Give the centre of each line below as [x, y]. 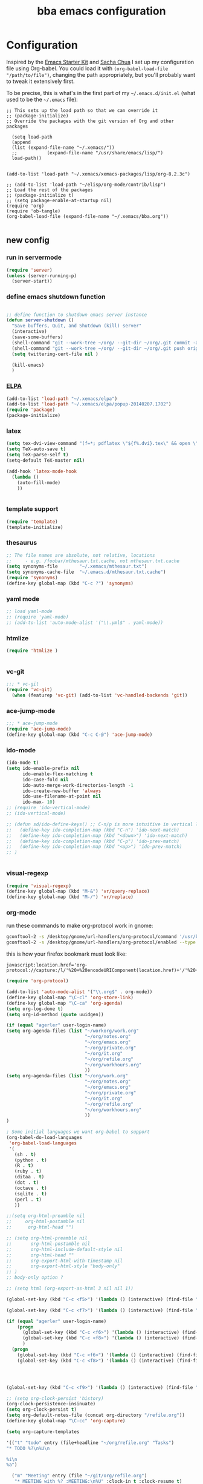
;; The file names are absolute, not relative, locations [81, 555]
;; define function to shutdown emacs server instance [77, 315]
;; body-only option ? [35, 1278]
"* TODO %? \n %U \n [28, 1448]
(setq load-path [32, 137]
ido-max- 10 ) [39, 802]
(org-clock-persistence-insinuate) [51, 1404]
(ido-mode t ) [23, 763]
